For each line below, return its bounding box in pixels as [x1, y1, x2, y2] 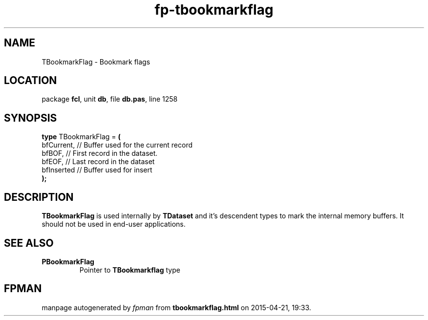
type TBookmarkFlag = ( [42, 132, 121, 141]
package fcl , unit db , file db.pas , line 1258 [42, 95, 178, 104]
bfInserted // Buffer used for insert [42, 166, 152, 174]
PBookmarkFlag [42, 257, 94, 266]
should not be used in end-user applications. [42, 220, 186, 229]
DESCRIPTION [4, 191, 74, 203]
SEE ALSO [4, 236, 54, 249]
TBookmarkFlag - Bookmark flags [42, 57, 150, 66]
